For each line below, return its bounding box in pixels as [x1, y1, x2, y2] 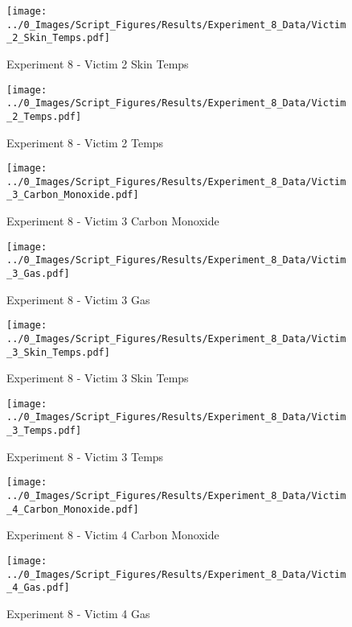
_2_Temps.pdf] [6, 110, 82, 122]
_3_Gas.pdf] [6, 268, 70, 279]
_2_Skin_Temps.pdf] [6, 32, 110, 44]
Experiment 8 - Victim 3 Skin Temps [6, 369, 189, 386]
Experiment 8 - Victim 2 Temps [6, 134, 164, 151]
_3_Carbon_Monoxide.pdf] [6, 189, 139, 201]
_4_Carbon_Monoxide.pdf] [6, 503, 139, 515]
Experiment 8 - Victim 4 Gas [6, 604, 150, 621]
